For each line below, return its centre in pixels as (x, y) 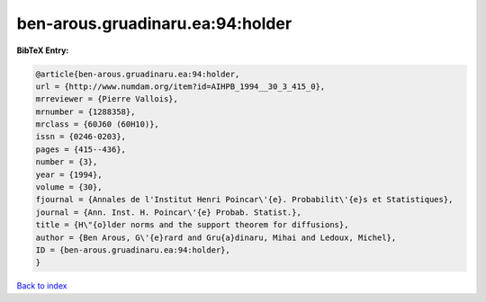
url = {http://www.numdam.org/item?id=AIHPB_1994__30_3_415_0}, (180, 86)
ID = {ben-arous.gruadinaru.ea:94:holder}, (133, 250)
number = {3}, (67, 162)
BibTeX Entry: (43, 50)
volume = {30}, (69, 187)
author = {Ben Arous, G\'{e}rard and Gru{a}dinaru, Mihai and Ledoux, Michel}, (216, 237)
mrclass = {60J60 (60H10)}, (97, 124)
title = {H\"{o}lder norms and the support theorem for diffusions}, (192, 225)
